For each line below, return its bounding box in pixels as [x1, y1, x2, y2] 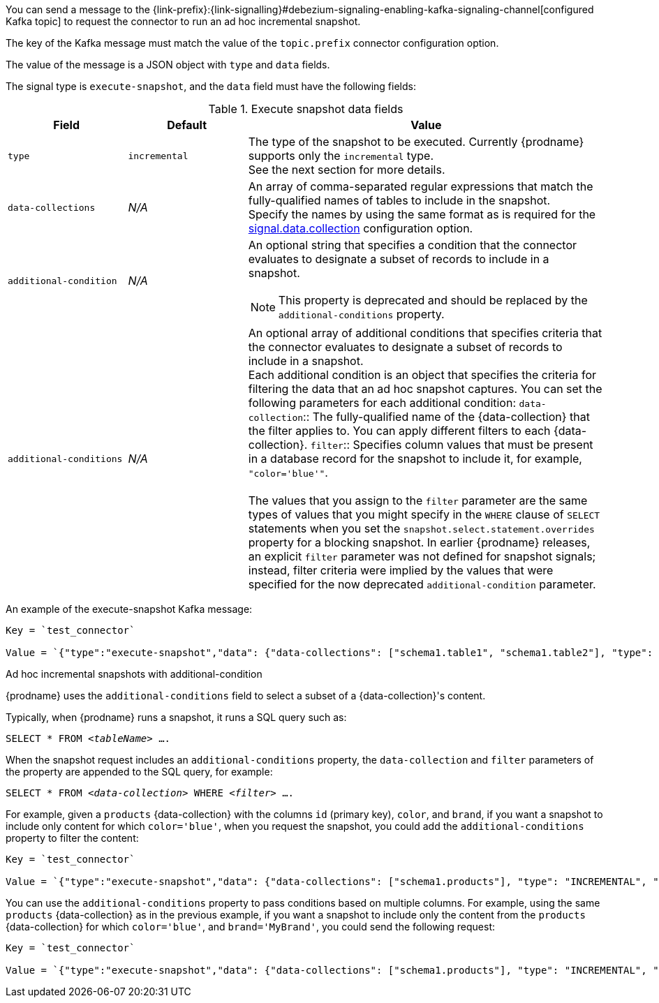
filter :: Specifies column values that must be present [310, 438, 593, 452]
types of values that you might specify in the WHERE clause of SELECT [248, 507, 600, 521]
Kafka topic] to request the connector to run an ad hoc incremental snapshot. [6, 15, 361, 27]
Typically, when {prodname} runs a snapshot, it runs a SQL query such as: [6, 711, 347, 723]
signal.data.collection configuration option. [248, 221, 473, 235]
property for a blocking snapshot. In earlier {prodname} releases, [248, 535, 591, 549]
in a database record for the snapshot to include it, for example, [248, 452, 582, 466]
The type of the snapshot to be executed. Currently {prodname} [248, 135, 584, 149]
